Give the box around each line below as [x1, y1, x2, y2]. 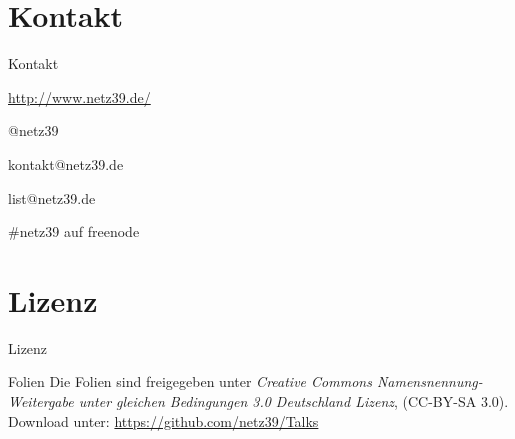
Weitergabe [8, 391, 74, 411]
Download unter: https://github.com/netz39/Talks [8, 410, 319, 431]
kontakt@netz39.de [8, 153, 124, 174]
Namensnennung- [376, 371, 483, 392]
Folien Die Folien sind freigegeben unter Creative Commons [8, 371, 372, 392]
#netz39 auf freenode [8, 221, 140, 242]
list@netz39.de [8, 187, 96, 208]
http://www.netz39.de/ [8, 86, 151, 107]
